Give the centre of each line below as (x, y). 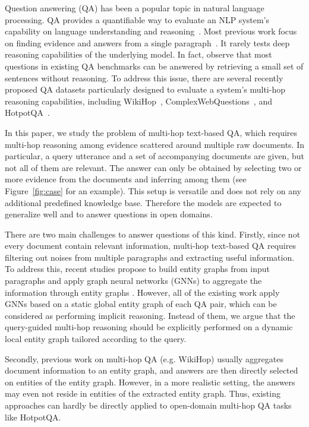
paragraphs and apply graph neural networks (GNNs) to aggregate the (133, 281)
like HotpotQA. (33, 417)
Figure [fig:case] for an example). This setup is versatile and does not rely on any (153, 190)
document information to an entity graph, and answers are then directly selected (152, 370)
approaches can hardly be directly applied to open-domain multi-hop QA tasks (148, 405)
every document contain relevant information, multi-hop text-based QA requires (150, 246)
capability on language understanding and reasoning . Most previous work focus (151, 31)
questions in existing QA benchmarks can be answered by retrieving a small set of (154, 66)
